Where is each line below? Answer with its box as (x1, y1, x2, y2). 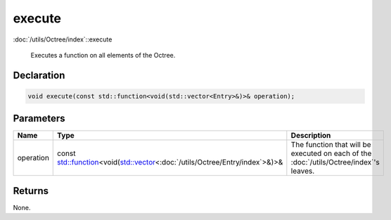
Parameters (13, 112, 65, 124)
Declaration (13, 69, 65, 81)
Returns (13, 185, 49, 197)
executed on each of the (290, 148, 372, 158)
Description (290, 131, 331, 141)
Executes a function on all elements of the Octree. (30, 51, 176, 59)
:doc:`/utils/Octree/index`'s (290, 157, 380, 167)
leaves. (290, 166, 315, 176)
